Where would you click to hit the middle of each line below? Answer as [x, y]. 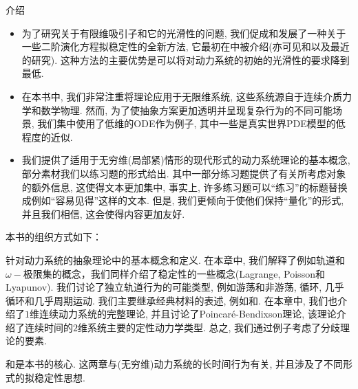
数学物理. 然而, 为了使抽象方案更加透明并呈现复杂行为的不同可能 [187, 110]
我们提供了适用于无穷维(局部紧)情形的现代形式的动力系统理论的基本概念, [186, 160]
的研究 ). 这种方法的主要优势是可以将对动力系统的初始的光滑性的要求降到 [186, 59]
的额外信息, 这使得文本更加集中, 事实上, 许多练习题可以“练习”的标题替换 [185, 187]
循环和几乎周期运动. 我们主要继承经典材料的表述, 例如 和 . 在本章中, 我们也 [172, 300]
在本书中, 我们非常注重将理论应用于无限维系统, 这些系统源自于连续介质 [182, 96]
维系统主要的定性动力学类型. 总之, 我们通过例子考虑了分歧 [209, 327]
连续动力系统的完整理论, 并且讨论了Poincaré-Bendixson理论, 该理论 [188, 314]
